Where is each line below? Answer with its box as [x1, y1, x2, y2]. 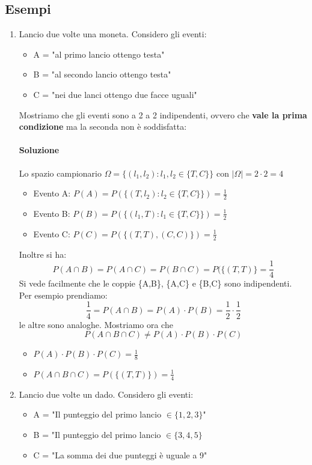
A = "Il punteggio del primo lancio [33, 408, 162, 421]
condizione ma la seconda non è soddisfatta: [19, 120, 187, 133]
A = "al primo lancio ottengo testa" [33, 47, 165, 60]
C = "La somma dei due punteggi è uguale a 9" [33, 448, 207, 461]
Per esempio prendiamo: [19, 288, 108, 301]
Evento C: [33, 227, 70, 240]
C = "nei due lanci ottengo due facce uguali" [33, 88, 197, 100]
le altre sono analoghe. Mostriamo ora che [19, 318, 173, 330]
